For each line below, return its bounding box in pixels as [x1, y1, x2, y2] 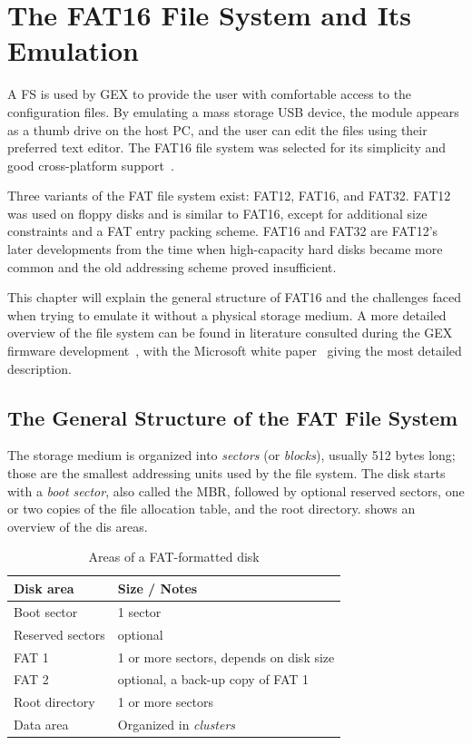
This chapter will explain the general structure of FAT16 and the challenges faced [7, 288, 461, 307]
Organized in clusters [117, 715, 236, 734]
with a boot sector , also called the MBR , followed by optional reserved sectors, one [7, 481, 465, 500]
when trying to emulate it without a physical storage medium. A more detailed [7, 305, 447, 324]
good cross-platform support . [7, 155, 174, 174]
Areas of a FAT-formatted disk [88, 547, 260, 566]
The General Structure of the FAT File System [7, 403, 458, 431]
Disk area [14, 578, 74, 597]
